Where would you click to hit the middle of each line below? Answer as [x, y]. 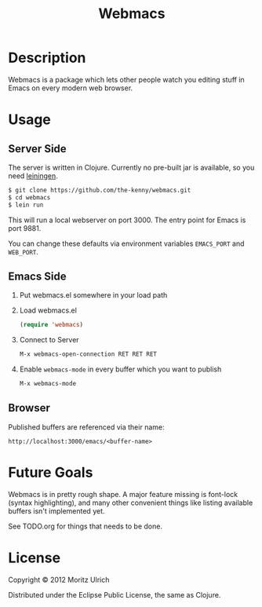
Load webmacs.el [48, 310]
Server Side [37, 149]
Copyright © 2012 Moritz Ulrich [59, 580]
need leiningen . [33, 176]
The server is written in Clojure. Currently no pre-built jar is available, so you [131, 167]
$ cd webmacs [29, 197]
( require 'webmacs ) [51, 325]
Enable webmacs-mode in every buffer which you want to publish [120, 369]
